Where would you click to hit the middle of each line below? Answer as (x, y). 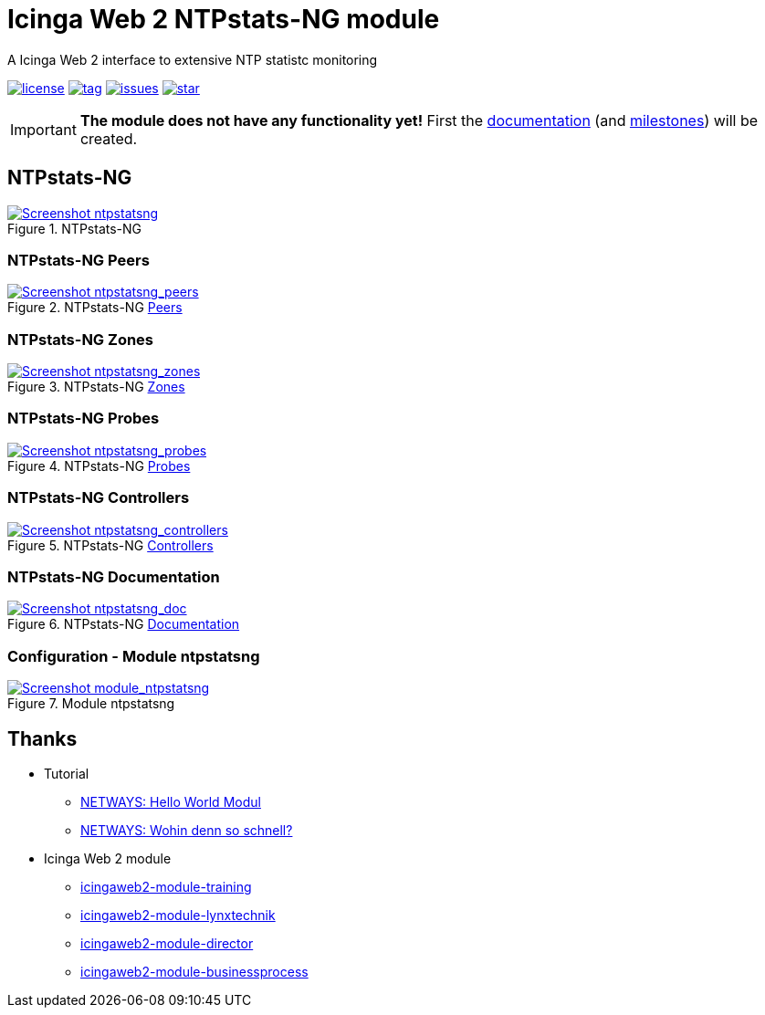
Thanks (42, 738)
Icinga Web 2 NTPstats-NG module (224, 19)
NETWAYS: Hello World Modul (171, 801)
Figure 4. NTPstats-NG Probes (99, 466)
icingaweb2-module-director (167, 943)
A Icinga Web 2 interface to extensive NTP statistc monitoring (193, 59)
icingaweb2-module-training (166, 886)
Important (43, 129)
